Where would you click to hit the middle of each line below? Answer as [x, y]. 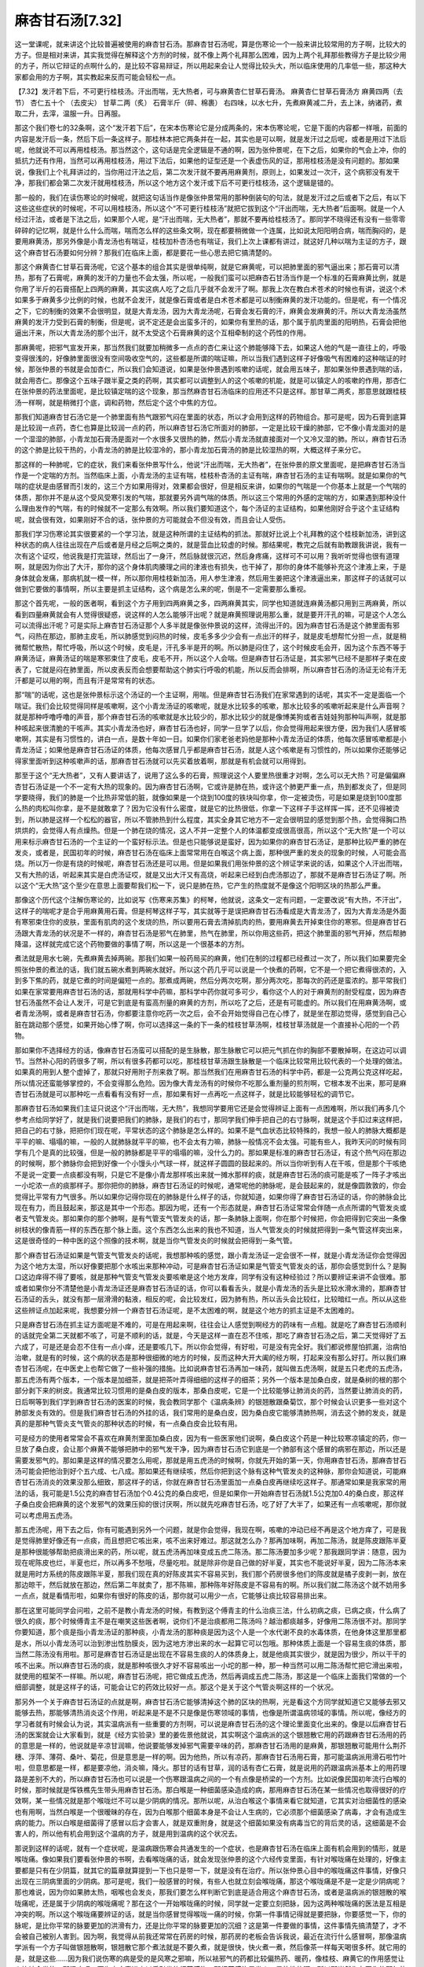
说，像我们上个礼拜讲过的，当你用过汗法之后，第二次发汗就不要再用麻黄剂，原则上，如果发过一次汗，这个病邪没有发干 [207, 172]
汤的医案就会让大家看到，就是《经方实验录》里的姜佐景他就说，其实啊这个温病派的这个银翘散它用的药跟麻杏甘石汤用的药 [210, 1734]
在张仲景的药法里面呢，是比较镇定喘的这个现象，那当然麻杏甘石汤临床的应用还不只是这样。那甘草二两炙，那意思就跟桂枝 [210, 391]
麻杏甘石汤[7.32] [68, 20]
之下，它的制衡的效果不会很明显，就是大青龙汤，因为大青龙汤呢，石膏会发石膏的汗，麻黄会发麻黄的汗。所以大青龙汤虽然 [210, 311]
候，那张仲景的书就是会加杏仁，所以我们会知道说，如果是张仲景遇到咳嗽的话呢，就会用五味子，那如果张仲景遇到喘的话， [210, 369]
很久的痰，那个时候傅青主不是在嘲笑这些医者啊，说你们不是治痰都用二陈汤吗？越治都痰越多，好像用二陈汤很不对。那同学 [210, 1622]
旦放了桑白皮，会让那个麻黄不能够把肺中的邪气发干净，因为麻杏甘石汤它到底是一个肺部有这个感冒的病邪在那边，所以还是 [210, 1449]
